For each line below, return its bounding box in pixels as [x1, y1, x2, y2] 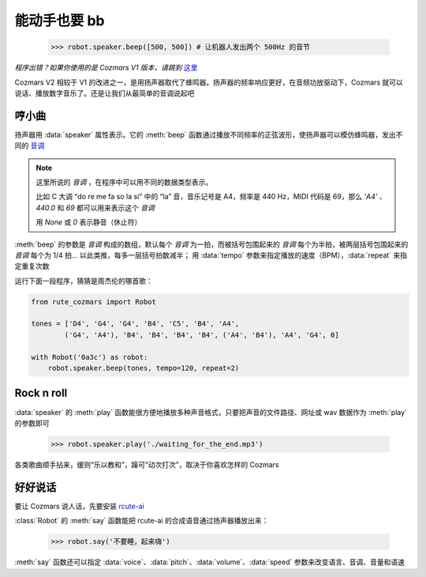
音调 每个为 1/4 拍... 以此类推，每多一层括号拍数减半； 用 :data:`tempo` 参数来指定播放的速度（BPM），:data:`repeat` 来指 [14, 250, 408, 260]
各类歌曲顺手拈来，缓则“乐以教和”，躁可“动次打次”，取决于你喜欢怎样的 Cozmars [14, 459, 279, 470]
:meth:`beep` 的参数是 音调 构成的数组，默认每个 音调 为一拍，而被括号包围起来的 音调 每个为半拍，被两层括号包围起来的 [14, 239, 409, 249]
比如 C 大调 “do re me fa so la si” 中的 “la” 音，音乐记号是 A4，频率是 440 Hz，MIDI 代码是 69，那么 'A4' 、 [35, 192, 387, 202]
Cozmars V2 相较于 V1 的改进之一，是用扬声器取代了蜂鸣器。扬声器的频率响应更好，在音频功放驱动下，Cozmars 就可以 [14, 77, 404, 87]
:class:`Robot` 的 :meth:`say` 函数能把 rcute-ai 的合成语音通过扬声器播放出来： [14, 516, 269, 526]
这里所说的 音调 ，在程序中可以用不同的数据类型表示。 [35, 177, 213, 187]
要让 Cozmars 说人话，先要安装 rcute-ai [14, 501, 145, 511]
